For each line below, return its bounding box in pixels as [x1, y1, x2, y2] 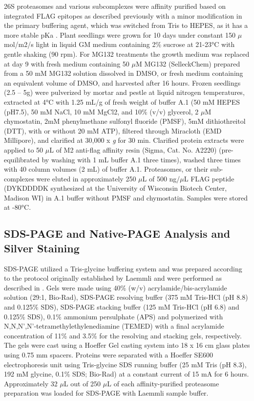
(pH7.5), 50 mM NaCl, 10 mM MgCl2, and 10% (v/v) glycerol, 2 [4, 106, 199, 116]
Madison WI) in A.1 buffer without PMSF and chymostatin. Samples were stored [4, 192, 248, 202]
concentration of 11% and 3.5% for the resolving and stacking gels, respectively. [4, 330, 242, 340]
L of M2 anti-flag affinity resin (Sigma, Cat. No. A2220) [49, 144, 217, 155]
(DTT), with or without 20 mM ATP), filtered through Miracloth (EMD [4, 125, 222, 135]
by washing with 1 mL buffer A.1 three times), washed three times [42, 154, 241, 164]
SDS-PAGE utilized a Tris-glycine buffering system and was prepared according [4, 263, 242, 273]
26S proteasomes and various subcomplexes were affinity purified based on [4, 1, 226, 11]
